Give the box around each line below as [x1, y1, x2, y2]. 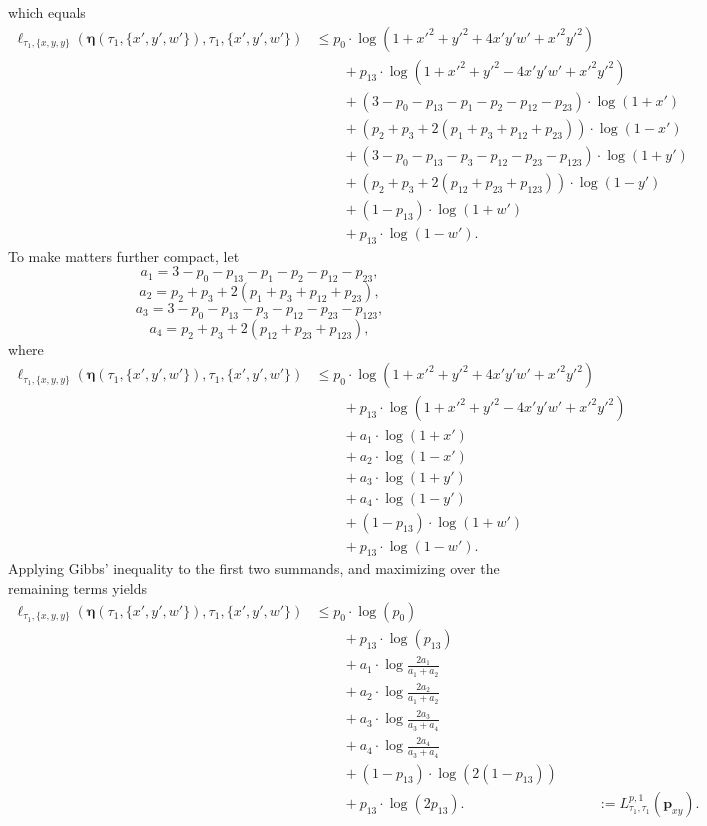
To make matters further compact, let [8, 245, 240, 266]
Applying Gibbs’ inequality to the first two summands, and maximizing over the [8, 558, 500, 579]
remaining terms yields [8, 578, 148, 599]
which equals [8, 2, 86, 22]
